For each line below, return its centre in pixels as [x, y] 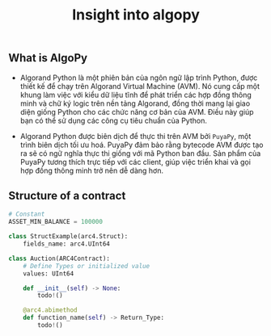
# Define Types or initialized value [87, 266]
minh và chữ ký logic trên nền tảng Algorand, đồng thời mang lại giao [135, 103]
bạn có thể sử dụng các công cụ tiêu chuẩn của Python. [114, 120]
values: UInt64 [49, 273]
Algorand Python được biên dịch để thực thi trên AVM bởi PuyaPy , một [135, 136]
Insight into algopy [136, 15]
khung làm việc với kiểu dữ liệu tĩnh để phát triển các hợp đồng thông [136, 94]
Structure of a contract [67, 196]
